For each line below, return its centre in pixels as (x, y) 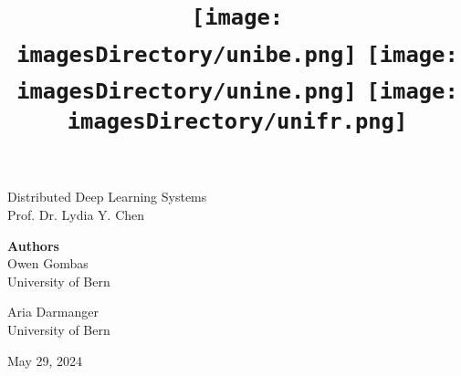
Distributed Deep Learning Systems (107, 197)
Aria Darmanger (53, 312)
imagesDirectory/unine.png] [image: (237, 91)
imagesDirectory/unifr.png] (237, 122)
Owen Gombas (48, 263)
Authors (33, 245)
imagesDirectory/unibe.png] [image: (237, 54)
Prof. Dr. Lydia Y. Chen (76, 215)
